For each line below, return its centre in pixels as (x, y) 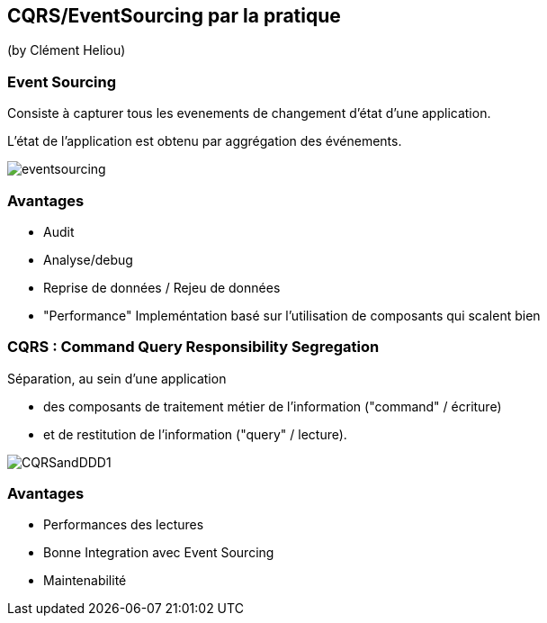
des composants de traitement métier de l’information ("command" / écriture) (273, 406)
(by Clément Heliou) (67, 50)
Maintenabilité (85, 581)
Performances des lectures (124, 525)
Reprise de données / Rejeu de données (162, 287)
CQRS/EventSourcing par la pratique (174, 16)
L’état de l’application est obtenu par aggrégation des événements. (205, 141)
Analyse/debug (88, 259)
